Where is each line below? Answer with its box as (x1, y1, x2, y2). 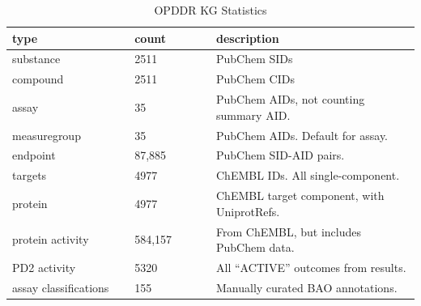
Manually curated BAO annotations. (215, 278, 398, 295)
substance (12, 50, 61, 67)
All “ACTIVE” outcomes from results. (215, 258, 406, 275)
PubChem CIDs (215, 70, 295, 87)
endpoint (12, 147, 56, 164)
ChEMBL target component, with (215, 187, 385, 204)
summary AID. (215, 106, 291, 123)
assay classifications (12, 278, 109, 295)
